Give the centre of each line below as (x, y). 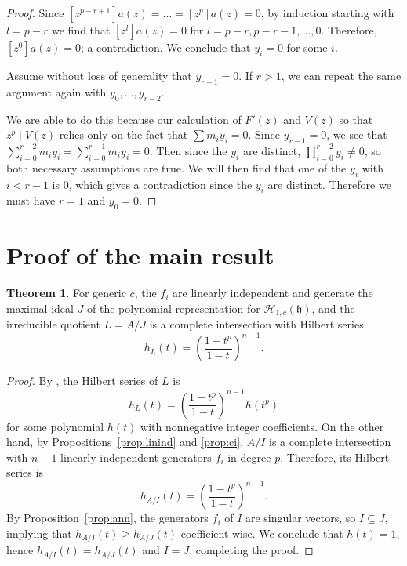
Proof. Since (35, 13)
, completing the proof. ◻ (251, 550)
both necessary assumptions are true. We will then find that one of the (176, 167)
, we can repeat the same (341, 75)
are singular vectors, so (300, 518)
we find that (81, 30)
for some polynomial (55, 426)
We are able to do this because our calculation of (124, 119)
